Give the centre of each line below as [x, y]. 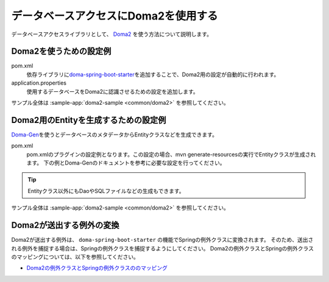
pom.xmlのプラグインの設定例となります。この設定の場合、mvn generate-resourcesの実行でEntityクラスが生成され [171, 154]
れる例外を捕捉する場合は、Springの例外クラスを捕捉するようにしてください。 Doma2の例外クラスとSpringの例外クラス [162, 248]
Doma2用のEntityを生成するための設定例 [89, 120]
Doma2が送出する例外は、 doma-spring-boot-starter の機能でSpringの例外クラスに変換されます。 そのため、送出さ [162, 240]
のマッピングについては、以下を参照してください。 [75, 256]
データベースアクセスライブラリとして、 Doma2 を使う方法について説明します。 [112, 34]
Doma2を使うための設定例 [61, 51]
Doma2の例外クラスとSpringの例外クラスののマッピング [97, 268]
